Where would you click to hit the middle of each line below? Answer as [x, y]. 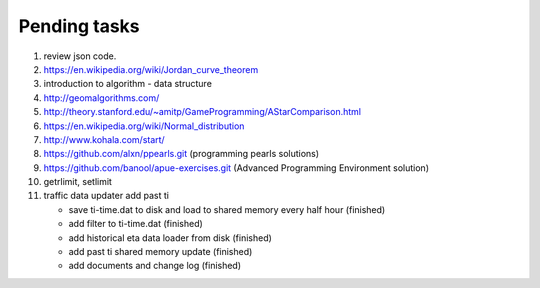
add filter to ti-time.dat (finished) [136, 224]
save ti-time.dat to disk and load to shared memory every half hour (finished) [227, 209]
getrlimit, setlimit [77, 182]
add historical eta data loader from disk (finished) [170, 237]
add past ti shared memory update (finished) [160, 252]
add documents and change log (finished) [155, 266]
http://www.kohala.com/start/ [104, 139]
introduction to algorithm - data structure [127, 84]
